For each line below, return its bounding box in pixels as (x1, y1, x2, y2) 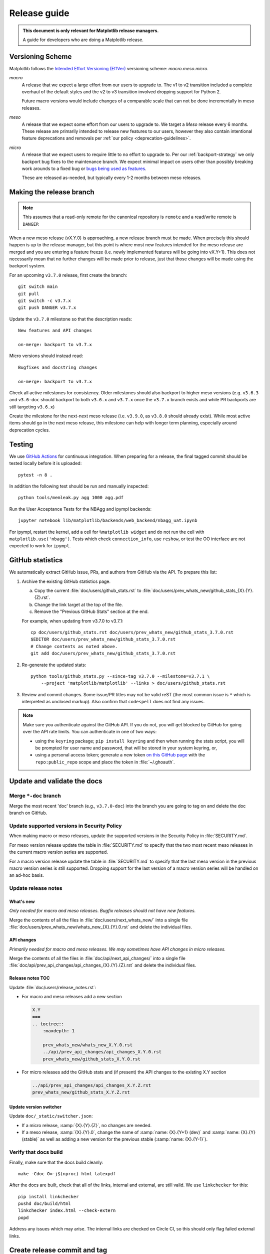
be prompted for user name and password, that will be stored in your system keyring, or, (35, 745, 217, 751)
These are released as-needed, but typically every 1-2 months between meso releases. (21, 175, 202, 181)
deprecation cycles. (9, 427, 50, 433)
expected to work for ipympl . (9, 543, 71, 549)
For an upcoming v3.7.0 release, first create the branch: (9, 272, 127, 278)
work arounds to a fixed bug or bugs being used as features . (21, 166, 147, 172)
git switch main (18, 284, 58, 289)
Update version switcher (9, 1104, 62, 1110)
